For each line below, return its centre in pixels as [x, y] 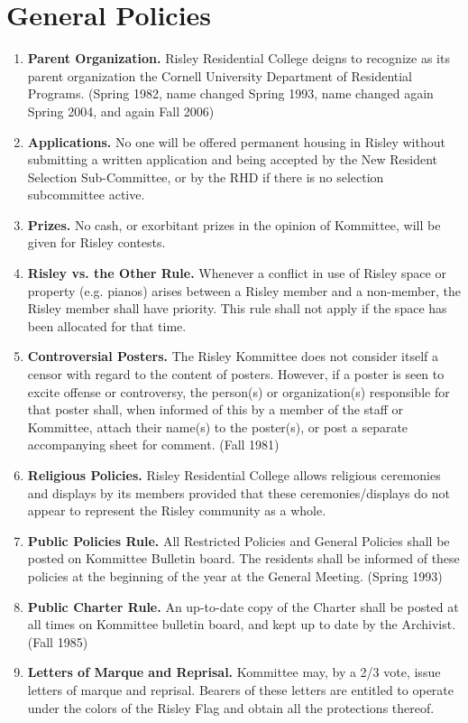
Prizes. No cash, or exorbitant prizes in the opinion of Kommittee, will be [234, 224]
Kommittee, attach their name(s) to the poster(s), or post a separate [218, 426]
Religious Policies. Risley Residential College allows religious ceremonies [234, 475]
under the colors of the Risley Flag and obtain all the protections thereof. [231, 707]
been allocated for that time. [107, 325]
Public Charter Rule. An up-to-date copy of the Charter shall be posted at [243, 606]
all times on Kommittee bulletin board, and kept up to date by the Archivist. [242, 624]
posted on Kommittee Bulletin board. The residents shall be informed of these [243, 558]
